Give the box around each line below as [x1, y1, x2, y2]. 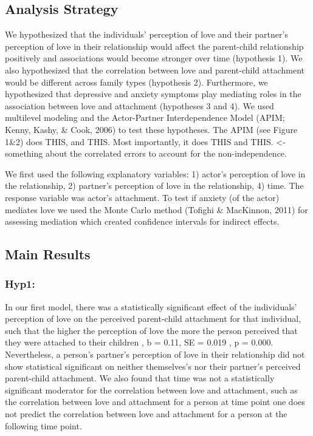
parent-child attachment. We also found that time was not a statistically [5, 372, 275, 384]
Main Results [5, 245, 91, 264]
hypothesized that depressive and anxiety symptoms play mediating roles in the [5, 87, 301, 100]
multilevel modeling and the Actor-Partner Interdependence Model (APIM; [5, 111, 285, 124]
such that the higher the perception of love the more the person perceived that [5, 324, 298, 336]
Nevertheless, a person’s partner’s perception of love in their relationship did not [5, 348, 305, 361]
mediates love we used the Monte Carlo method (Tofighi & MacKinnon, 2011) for [5, 203, 308, 216]
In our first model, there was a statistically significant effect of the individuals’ [5, 300, 297, 313]
